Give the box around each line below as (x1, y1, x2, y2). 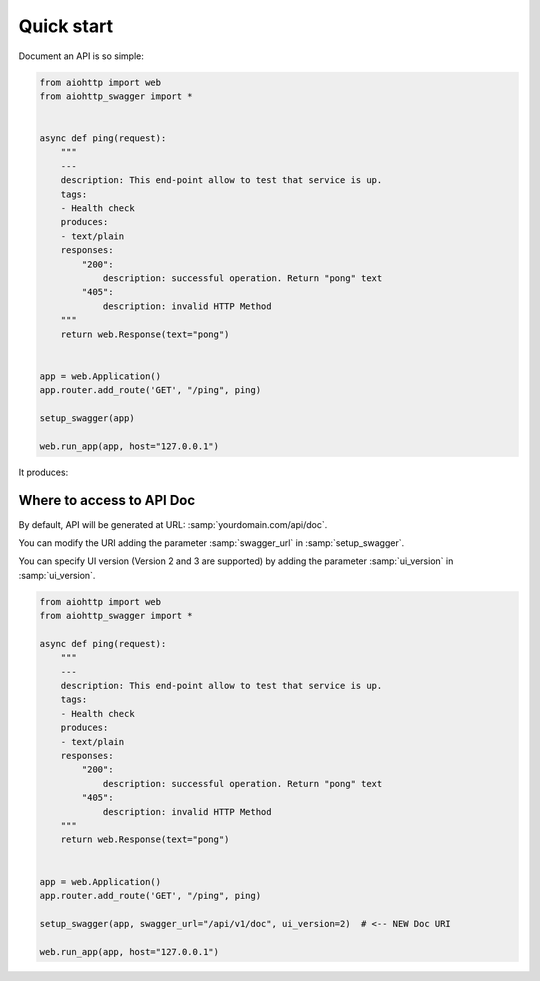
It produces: (18, 466, 69, 478)
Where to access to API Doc (18, 492, 196, 509)
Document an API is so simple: (18, 50, 144, 62)
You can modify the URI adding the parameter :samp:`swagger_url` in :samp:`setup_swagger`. (18, 536, 405, 549)
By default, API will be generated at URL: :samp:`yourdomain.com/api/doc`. (18, 518, 328, 530)
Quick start (18, 15, 114, 37)
